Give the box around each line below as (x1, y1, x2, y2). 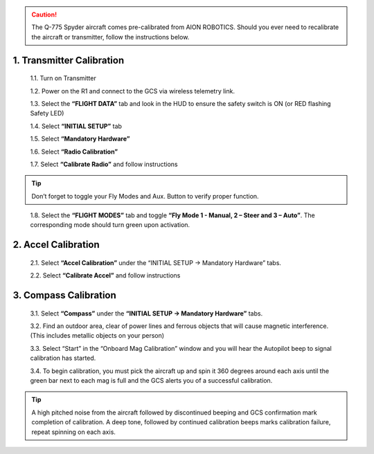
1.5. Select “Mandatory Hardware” (30, 135, 130, 143)
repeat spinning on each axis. (31, 428, 116, 436)
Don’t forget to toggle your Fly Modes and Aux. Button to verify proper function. (31, 192, 259, 200)
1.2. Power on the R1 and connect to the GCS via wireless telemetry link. (30, 87, 235, 95)
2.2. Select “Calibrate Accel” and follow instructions (30, 271, 181, 280)
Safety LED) (30, 109, 64, 118)
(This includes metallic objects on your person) (30, 332, 165, 340)
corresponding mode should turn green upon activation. (30, 221, 190, 229)
